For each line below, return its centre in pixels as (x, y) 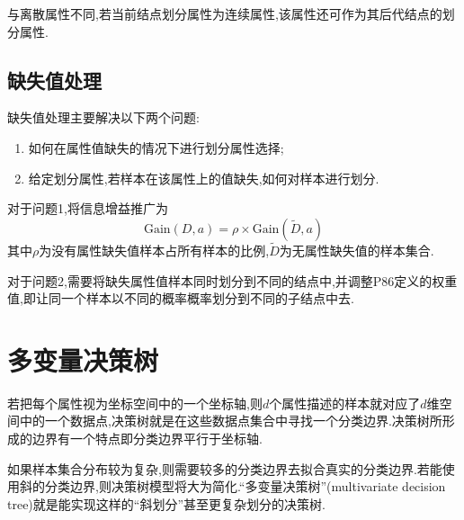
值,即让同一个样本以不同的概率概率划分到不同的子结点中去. (181, 298)
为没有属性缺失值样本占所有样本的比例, (154, 250)
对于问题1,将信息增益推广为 (88, 208)
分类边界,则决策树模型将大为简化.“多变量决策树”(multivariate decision (245, 486)
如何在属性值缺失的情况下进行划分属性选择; (156, 147)
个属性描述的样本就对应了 (345, 403)
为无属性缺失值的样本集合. (357, 250)
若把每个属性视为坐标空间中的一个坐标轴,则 (135, 403)
